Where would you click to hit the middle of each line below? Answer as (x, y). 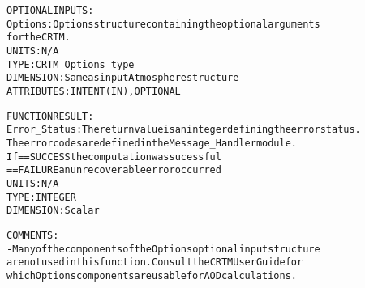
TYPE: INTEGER (41, 197)
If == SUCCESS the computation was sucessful (114, 157)
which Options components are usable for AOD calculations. (152, 275)
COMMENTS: (33, 235)
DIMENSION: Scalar (53, 211)
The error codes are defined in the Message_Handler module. (152, 143)
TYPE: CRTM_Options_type (71, 64)
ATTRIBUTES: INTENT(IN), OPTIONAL (94, 91)
